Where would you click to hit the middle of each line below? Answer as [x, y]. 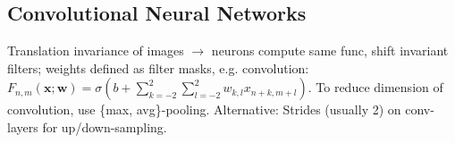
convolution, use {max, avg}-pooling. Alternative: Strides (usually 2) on [204, 109]
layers [23, 126]
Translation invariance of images [96, 50]
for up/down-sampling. [105, 126]
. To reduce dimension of [375, 87]
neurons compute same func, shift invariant [330, 50]
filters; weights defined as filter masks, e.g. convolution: [158, 67]
